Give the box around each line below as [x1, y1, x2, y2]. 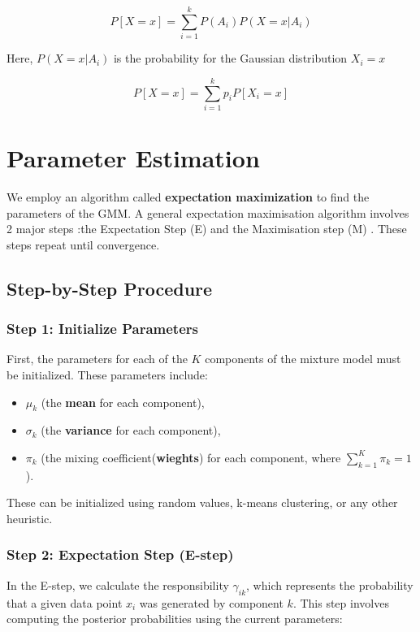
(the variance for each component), [41, 422, 221, 439]
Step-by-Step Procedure [6, 275, 213, 301]
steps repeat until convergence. [6, 236, 160, 253]
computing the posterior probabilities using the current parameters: [6, 610, 343, 627]
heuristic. [6, 509, 53, 526]
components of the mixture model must [205, 350, 401, 367]
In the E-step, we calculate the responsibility [6, 576, 229, 593]
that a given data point [6, 594, 123, 611]
